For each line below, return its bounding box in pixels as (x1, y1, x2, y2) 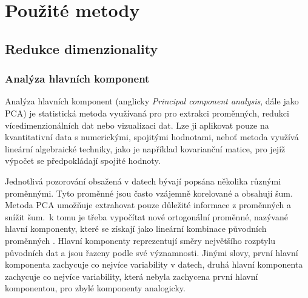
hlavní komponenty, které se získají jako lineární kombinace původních (5, 222, 267, 235)
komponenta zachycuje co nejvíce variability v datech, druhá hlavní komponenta (5, 258, 303, 271)
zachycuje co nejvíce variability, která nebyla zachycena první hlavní (5, 269, 258, 282)
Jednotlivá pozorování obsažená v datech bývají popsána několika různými (5, 174, 281, 187)
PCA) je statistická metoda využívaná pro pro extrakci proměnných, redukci (5, 106, 289, 119)
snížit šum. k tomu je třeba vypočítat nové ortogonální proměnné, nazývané (5, 210, 288, 223)
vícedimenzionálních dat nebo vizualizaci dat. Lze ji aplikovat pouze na (5, 118, 269, 131)
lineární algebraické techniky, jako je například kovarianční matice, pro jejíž (5, 142, 286, 155)
